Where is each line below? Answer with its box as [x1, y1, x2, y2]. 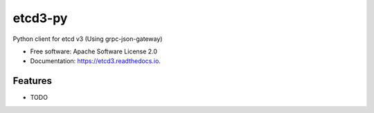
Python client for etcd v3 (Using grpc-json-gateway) [12, 35, 163, 43]
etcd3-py [12, 10, 68, 26]
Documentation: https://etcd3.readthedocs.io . [30, 57, 161, 65]
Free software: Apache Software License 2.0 [30, 47, 158, 55]
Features [12, 75, 52, 87]
